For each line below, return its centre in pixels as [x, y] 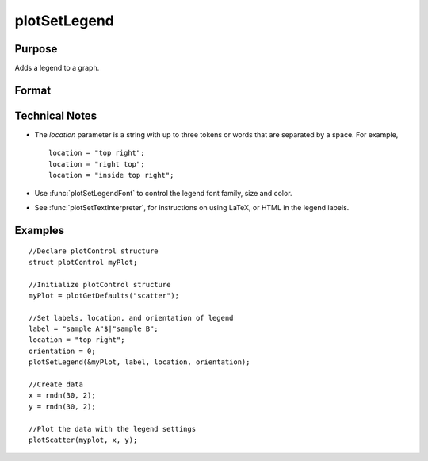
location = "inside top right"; [111, 175]
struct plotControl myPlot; [83, 262]
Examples [40, 230]
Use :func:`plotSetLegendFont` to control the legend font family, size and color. [163, 193]
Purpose [36, 49]
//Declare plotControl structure [94, 251]
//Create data [56, 384]
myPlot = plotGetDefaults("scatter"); [104, 295]
